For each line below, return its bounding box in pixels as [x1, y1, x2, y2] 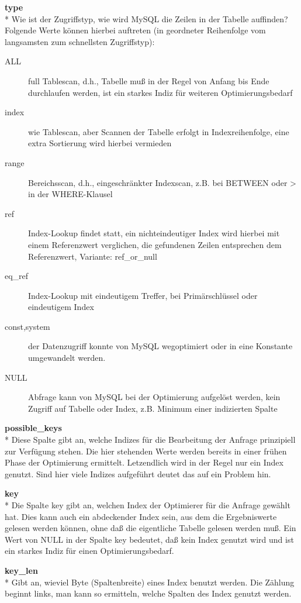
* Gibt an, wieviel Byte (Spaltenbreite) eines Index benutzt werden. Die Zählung [5, 576, 295, 588]
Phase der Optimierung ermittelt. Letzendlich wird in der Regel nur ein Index [5, 456, 283, 468]
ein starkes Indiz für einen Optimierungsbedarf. [5, 545, 174, 557]
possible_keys [5, 422, 62, 434]
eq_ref [5, 270, 29, 282]
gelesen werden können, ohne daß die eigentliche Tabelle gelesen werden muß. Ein [5, 522, 296, 534]
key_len [5, 564, 38, 576]
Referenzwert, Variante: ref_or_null [28, 250, 157, 262]
